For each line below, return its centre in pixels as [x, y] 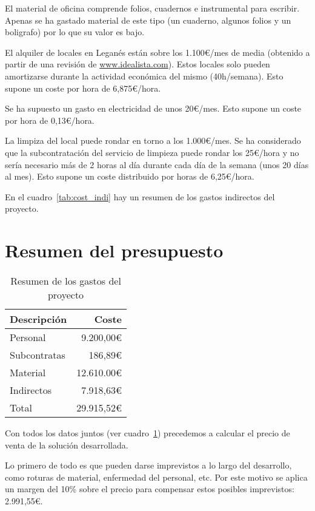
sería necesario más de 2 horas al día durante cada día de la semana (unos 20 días [157, 164]
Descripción [38, 319]
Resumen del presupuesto [114, 250]
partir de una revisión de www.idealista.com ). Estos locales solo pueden [138, 64]
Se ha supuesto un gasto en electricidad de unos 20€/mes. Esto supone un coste [153, 108]
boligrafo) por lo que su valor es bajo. [75, 32]
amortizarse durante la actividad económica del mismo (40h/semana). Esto [144, 76]
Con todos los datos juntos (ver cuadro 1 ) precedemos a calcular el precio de [148, 433]
